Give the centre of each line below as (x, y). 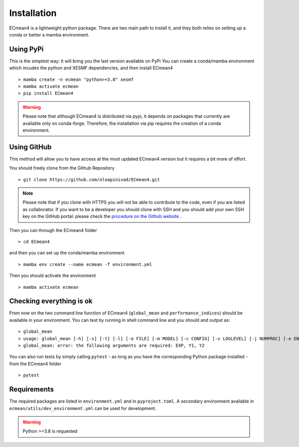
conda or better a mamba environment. (49, 34)
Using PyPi (26, 49)
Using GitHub (30, 147)
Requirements (32, 389)
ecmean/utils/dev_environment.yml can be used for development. (83, 408)
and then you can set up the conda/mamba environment (67, 253)
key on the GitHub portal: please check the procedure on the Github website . (102, 217)
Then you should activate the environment (53, 276)
